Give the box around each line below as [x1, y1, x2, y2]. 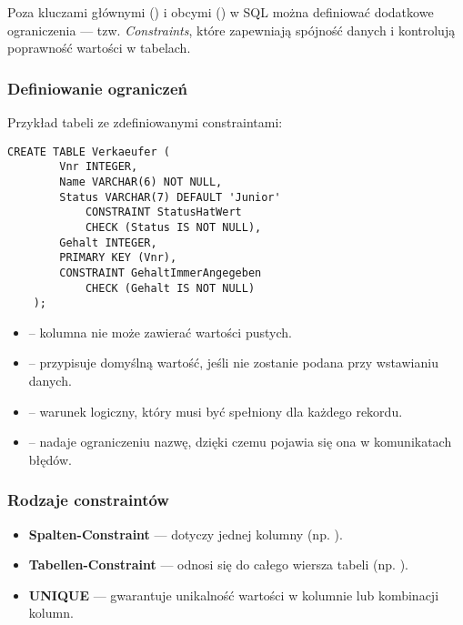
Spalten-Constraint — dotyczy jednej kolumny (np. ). [28, 524, 343, 543]
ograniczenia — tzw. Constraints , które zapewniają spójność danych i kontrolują [7, 20, 456, 39]
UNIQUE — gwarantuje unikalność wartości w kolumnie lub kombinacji [28, 585, 439, 604]
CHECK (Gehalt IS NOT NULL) [85, 281, 256, 295]
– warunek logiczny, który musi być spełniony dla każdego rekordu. [28, 401, 403, 420]
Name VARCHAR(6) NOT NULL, [59, 175, 223, 188]
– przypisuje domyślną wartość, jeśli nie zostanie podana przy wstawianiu [28, 353, 438, 372]
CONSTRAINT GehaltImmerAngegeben [59, 266, 262, 279]
